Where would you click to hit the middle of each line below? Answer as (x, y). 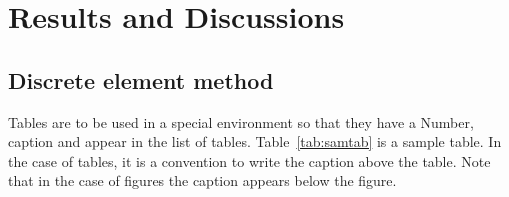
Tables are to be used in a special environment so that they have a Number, (241, 121)
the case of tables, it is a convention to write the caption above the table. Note (249, 160)
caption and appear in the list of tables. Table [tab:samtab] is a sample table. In (255, 141)
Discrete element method (141, 79)
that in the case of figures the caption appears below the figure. (202, 180)
